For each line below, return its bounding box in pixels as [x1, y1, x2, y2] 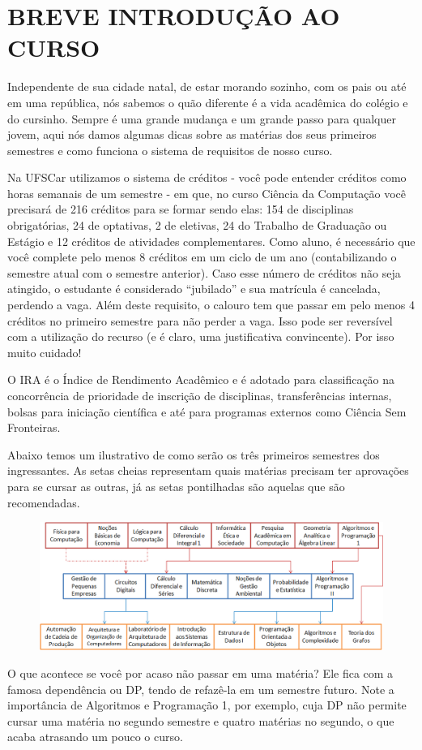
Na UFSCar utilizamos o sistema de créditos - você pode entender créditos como [7, 169, 407, 186]
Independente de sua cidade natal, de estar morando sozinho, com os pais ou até [7, 78, 407, 95]
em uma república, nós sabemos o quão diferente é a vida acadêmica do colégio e [7, 93, 408, 110]
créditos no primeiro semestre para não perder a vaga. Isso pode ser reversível [7, 312, 393, 329]
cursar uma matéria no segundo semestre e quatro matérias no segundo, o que [7, 712, 394, 729]
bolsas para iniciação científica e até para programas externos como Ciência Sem [7, 403, 407, 420]
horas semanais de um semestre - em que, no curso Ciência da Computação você [7, 184, 407, 201]
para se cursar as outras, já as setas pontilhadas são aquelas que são [7, 477, 345, 494]
